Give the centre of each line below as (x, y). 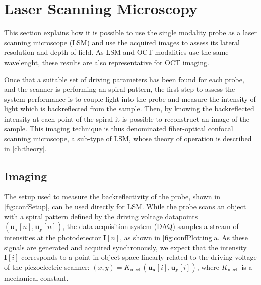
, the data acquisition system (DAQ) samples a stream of (151, 226)
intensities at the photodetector (53, 237)
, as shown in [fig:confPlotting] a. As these (184, 237)
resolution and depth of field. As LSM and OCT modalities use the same (116, 52)
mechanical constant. (36, 278)
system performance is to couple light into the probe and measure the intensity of (130, 99)
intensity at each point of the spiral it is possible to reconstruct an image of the (127, 118)
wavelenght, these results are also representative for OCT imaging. (107, 62)
